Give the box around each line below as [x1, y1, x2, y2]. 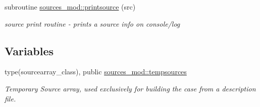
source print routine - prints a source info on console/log [5, 18, 180, 29]
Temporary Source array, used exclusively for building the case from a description [5, 83, 256, 93]
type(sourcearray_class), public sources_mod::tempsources [5, 66, 187, 77]
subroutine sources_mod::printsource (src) [5, 2, 136, 12]
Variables [5, 43, 54, 58]
